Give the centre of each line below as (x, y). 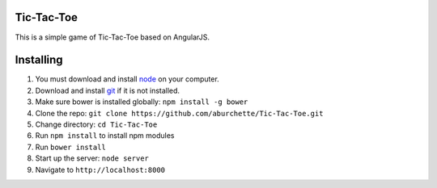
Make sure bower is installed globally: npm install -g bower (142, 102)
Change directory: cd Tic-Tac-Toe (96, 124)
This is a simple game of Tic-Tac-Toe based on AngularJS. (112, 37)
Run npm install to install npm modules (105, 136)
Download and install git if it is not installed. (108, 90)
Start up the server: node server (92, 158)
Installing (39, 60)
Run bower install (71, 147)
